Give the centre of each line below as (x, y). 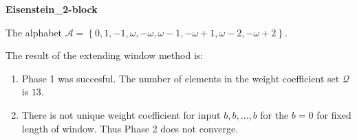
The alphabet (34, 32)
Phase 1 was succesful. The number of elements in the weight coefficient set (181, 78)
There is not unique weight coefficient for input (121, 114)
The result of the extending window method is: (105, 55)
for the (274, 114)
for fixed (334, 114)
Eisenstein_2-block (52, 9)
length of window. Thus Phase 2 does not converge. (130, 128)
